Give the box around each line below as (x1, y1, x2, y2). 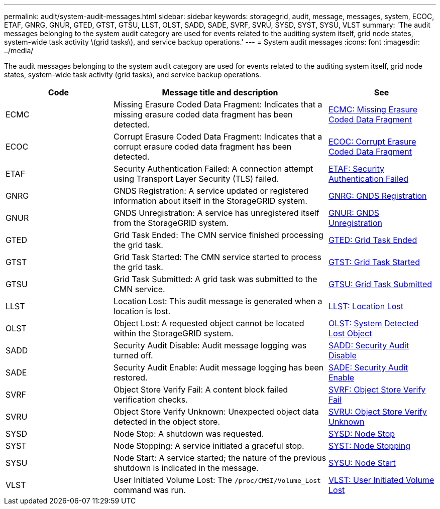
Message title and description (162, 87, 278, 97)
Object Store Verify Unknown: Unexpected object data (114, 407, 319, 417)
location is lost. (114, 306, 170, 316)
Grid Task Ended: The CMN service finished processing (114, 230, 323, 240)
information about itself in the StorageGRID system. (114, 196, 307, 206)
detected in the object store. (114, 417, 221, 427)
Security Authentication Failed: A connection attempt (114, 164, 313, 174)
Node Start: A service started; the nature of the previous (114, 453, 326, 463)
